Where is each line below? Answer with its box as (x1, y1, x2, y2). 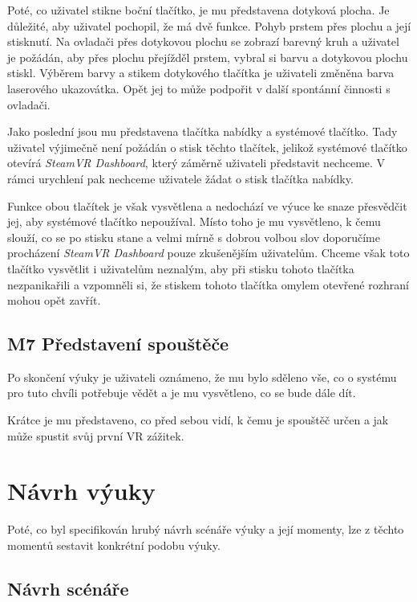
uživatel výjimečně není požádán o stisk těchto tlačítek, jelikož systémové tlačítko (7, 138, 407, 155)
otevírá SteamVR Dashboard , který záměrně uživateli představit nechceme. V (7, 154, 386, 171)
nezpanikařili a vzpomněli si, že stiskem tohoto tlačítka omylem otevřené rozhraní (7, 276, 409, 293)
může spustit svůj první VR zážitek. (7, 427, 184, 444)
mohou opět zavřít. (7, 292, 101, 309)
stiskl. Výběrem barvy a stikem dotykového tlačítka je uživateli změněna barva (7, 64, 395, 81)
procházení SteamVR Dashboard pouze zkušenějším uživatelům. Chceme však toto (7, 244, 410, 261)
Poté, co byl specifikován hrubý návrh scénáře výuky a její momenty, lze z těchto (7, 521, 404, 538)
